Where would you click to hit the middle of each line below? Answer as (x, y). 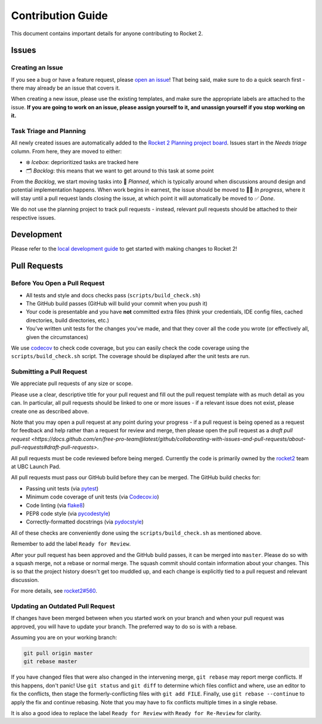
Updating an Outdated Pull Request (63, 606)
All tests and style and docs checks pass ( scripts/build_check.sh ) (113, 295)
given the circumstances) (57, 337)
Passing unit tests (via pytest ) (62, 488)
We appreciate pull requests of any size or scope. (72, 383)
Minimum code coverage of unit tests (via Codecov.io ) (92, 497)
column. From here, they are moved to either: (66, 151)
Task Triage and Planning (49, 131)
